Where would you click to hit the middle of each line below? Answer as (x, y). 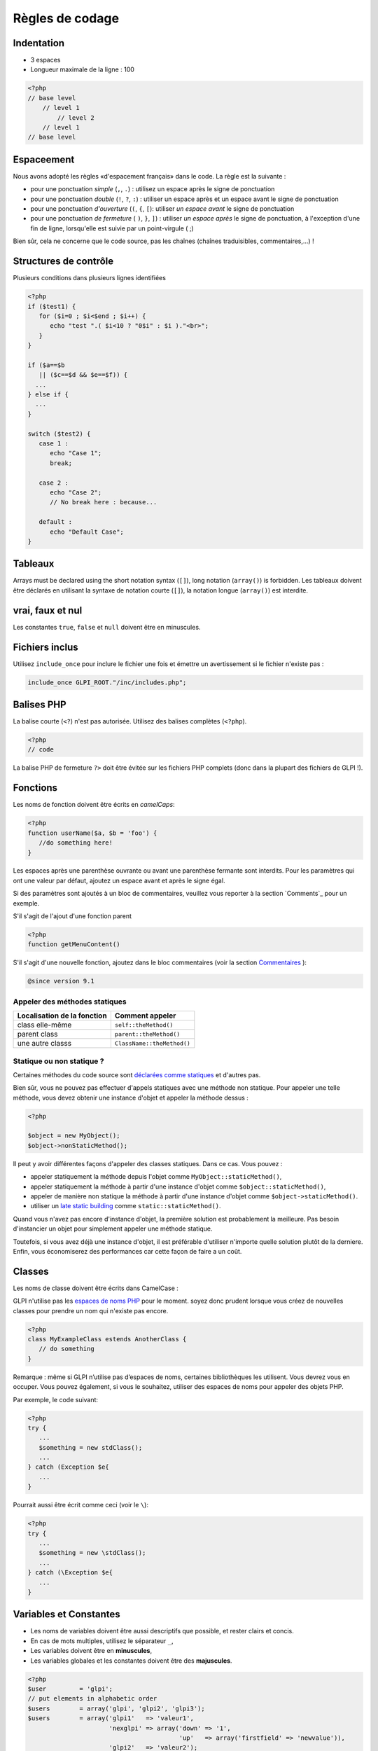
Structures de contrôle (63, 262)
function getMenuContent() (74, 944)
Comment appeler (145, 1016)
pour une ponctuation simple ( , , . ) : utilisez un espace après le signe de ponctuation (153, 189)
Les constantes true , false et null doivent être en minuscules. (107, 627)
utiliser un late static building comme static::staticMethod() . (126, 1206)
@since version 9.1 (61, 981)
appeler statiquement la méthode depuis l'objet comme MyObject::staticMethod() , (156, 1177)
